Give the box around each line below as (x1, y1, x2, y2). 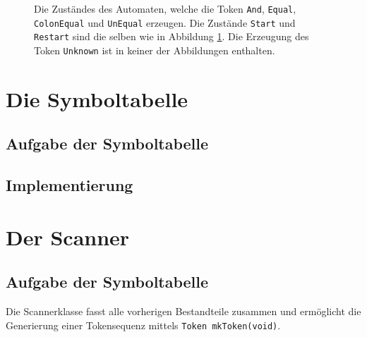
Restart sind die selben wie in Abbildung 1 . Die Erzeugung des (34, 29, 309, 44)
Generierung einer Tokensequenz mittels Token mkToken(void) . (6, 317, 281, 332)
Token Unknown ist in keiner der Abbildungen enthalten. (34, 42, 275, 57)
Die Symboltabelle (6, 84, 188, 113)
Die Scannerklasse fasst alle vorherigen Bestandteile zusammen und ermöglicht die (6, 304, 361, 319)
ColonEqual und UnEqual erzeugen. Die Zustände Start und (34, 15, 296, 30)
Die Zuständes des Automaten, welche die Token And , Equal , (34, 1, 296, 16)
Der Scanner (6, 222, 130, 251)
